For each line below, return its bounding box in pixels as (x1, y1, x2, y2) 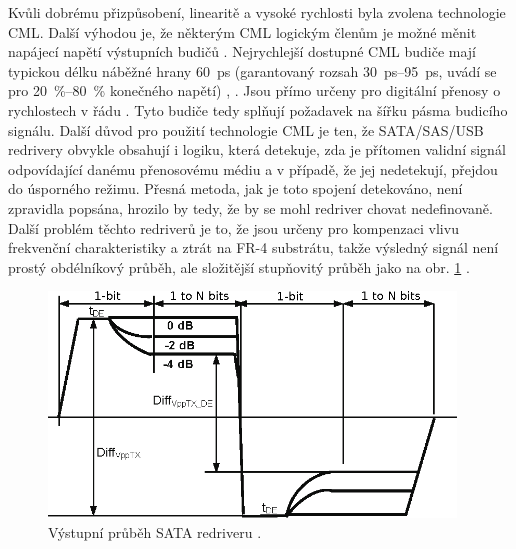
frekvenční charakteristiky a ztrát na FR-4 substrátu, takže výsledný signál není (8, 237, 499, 258)
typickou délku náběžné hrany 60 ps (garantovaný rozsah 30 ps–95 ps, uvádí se (8, 60, 497, 81)
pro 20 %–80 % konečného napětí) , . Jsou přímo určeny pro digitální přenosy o (8, 80, 501, 101)
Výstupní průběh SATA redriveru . (48, 521, 262, 542)
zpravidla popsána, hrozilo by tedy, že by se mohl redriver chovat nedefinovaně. (8, 197, 493, 218)
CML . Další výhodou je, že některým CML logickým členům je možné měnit (8, 21, 477, 42)
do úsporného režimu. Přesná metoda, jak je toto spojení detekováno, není (8, 178, 463, 199)
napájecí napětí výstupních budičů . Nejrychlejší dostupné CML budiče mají (8, 41, 476, 62)
